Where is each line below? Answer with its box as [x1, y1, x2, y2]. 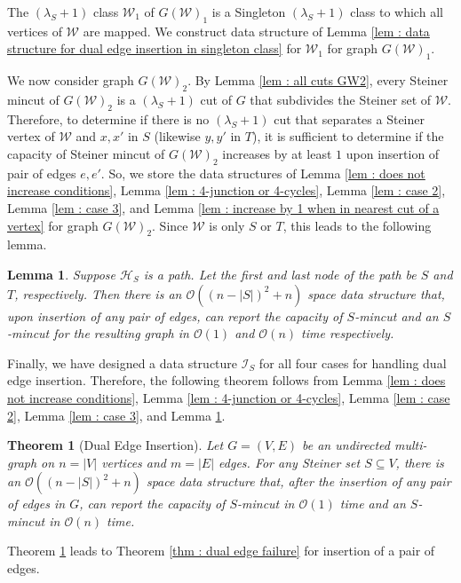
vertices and [101, 453, 166, 471]
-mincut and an [354, 306, 439, 325]
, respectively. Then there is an [14, 284, 182, 303]
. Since [152, 216, 188, 234]
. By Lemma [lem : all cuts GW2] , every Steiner [187, 71, 449, 90]
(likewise [154, 127, 201, 146]
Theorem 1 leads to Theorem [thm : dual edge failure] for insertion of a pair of [7, 541, 435, 560]
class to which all [350, 3, 443, 20]
